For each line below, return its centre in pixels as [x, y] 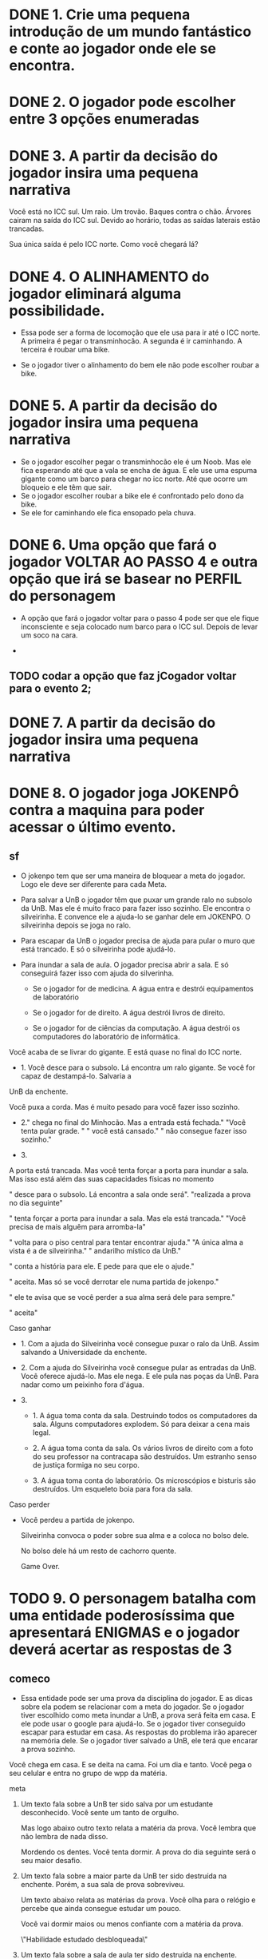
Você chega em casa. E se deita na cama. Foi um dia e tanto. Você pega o [130, 1764]
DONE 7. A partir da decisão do [112, 723]
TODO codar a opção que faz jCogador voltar [123, 676]
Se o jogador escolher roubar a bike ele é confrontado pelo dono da [132, 496]
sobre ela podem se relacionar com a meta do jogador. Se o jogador [132, 1707]
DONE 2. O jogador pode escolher [122, 102]
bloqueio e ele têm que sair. [66, 487]
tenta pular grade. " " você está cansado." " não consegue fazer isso [134, 1130]
